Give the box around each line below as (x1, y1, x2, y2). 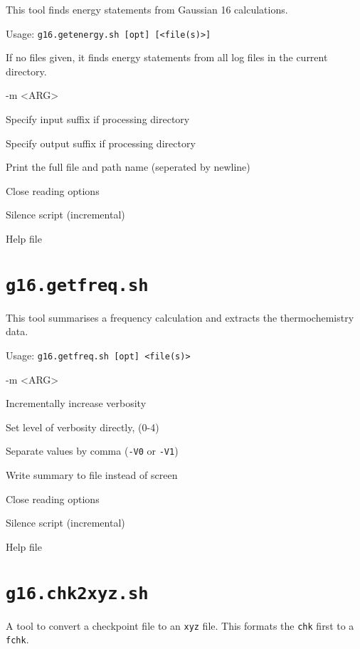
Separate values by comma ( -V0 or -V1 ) (6, 443, 179, 458)
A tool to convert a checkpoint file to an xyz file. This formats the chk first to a (6, 618, 354, 633)
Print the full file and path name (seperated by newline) (6, 159, 250, 174)
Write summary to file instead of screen (6, 468, 178, 482)
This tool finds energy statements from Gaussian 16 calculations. (6, 2, 288, 16)
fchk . (6, 632, 29, 647)
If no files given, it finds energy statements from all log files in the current (6, 50, 328, 65)
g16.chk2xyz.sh (6, 583, 149, 603)
